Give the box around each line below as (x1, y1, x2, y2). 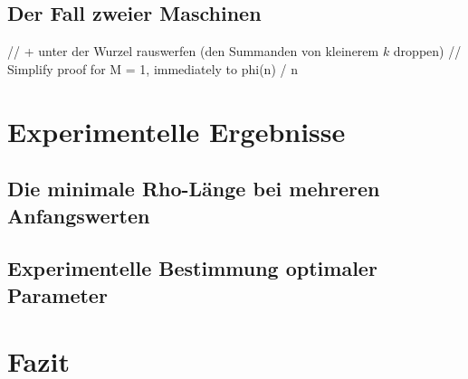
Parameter (7, 280, 108, 308)
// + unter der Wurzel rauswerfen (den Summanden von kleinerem (7, 42, 379, 61)
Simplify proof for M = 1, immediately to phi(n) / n (7, 59, 298, 78)
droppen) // (393, 42, 462, 61)
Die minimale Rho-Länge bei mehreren (7, 175, 380, 203)
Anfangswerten (7, 201, 150, 229)
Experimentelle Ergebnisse (7, 112, 346, 149)
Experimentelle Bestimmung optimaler (7, 254, 377, 282)
